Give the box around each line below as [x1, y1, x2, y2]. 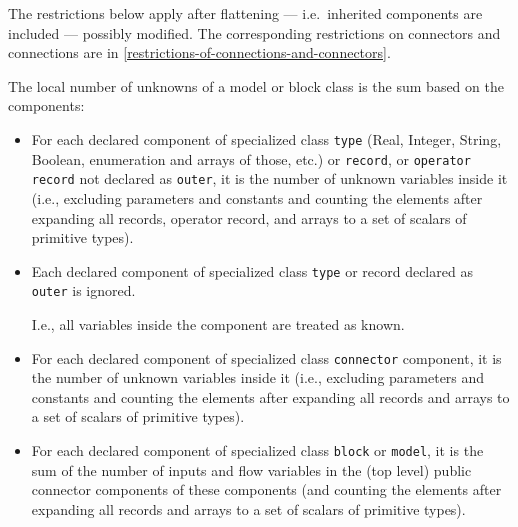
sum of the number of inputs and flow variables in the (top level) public [31, 459, 472, 480]
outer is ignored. [31, 280, 136, 301]
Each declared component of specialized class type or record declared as [31, 260, 473, 281]
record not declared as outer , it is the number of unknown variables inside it [31, 168, 508, 189]
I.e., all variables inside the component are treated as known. [31, 314, 405, 335]
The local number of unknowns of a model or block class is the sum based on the [8, 75, 504, 96]
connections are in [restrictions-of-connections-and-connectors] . [8, 42, 391, 63]
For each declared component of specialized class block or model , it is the [31, 440, 484, 461]
